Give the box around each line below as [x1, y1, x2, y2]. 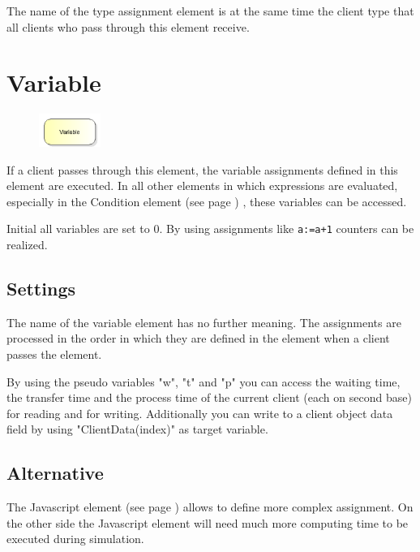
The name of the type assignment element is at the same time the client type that [6, 2, 414, 19]
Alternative [6, 460, 104, 485]
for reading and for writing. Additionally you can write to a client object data [6, 404, 393, 421]
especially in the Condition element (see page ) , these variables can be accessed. [6, 192, 407, 209]
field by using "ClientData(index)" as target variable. [6, 420, 268, 438]
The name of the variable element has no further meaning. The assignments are [6, 313, 401, 330]
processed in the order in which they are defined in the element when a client [6, 330, 390, 347]
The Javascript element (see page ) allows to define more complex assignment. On [6, 498, 414, 515]
